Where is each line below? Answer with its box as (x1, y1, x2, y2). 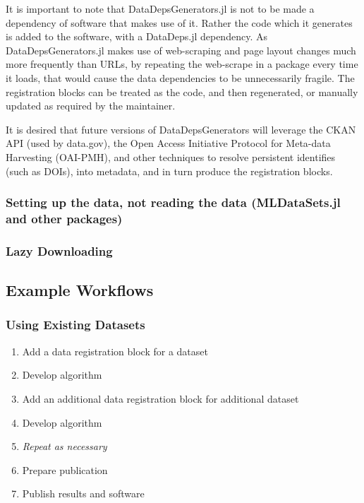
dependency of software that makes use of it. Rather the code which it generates (6, 15, 353, 30)
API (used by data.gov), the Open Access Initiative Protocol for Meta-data (6, 136, 331, 150)
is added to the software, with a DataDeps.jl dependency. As (6, 29, 267, 44)
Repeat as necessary (22, 439, 107, 454)
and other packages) (6, 209, 123, 227)
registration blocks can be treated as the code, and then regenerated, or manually (6, 84, 358, 99)
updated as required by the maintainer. (6, 98, 176, 113)
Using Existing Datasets (6, 316, 145, 333)
